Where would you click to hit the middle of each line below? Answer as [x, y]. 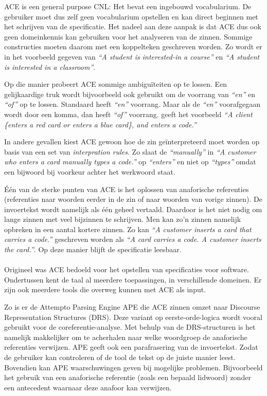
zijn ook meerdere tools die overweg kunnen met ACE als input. [105, 289]
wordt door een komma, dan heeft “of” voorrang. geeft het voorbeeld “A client [128, 114]
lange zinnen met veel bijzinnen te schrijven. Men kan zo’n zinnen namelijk [123, 219]
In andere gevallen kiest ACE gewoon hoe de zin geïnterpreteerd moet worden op [132, 142]
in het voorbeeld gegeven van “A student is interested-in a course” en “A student [132, 56]
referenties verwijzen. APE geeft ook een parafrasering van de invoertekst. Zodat [131, 347]
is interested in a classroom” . [50, 67]
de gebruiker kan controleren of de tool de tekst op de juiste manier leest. [120, 357]
